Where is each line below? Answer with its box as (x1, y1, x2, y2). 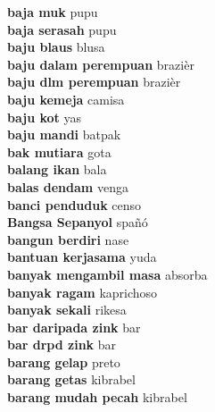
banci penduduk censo (7, 195, 142, 214)
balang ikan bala (7, 160, 107, 179)
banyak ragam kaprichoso (7, 282, 158, 301)
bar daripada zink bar (7, 317, 141, 336)
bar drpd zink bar (7, 335, 117, 354)
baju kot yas (7, 107, 81, 126)
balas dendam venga (7, 177, 128, 196)
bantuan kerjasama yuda (7, 248, 157, 266)
